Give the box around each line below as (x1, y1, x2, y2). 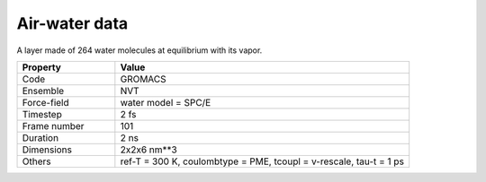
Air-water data (16, 13, 129, 33)
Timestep (22, 108, 62, 120)
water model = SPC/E (120, 96, 211, 108)
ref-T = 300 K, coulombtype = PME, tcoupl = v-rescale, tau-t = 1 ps (120, 155, 405, 168)
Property (22, 61, 62, 74)
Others (22, 155, 51, 168)
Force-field (22, 96, 69, 108)
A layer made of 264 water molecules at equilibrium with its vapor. (16, 45, 263, 56)
